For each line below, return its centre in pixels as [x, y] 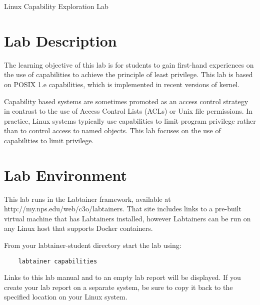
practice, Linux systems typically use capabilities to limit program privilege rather [130, 120]
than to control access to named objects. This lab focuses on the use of [112, 130]
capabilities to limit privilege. [49, 140]
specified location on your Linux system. [66, 297]
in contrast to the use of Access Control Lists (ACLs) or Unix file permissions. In [128, 111]
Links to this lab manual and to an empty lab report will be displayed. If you [122, 277]
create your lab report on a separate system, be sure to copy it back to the [118, 287]
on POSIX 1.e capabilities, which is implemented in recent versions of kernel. [122, 84]
